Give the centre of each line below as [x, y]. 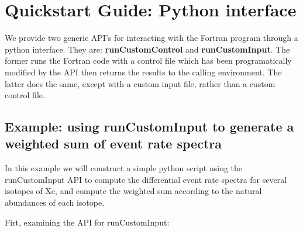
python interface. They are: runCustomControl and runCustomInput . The [147, 49]
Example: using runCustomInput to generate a [149, 127]
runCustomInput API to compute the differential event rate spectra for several [146, 179]
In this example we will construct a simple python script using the [124, 168]
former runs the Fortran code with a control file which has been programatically [148, 60]
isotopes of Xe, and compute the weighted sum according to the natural [133, 191]
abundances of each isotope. [55, 202]
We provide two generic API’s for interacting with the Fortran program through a [151, 38]
